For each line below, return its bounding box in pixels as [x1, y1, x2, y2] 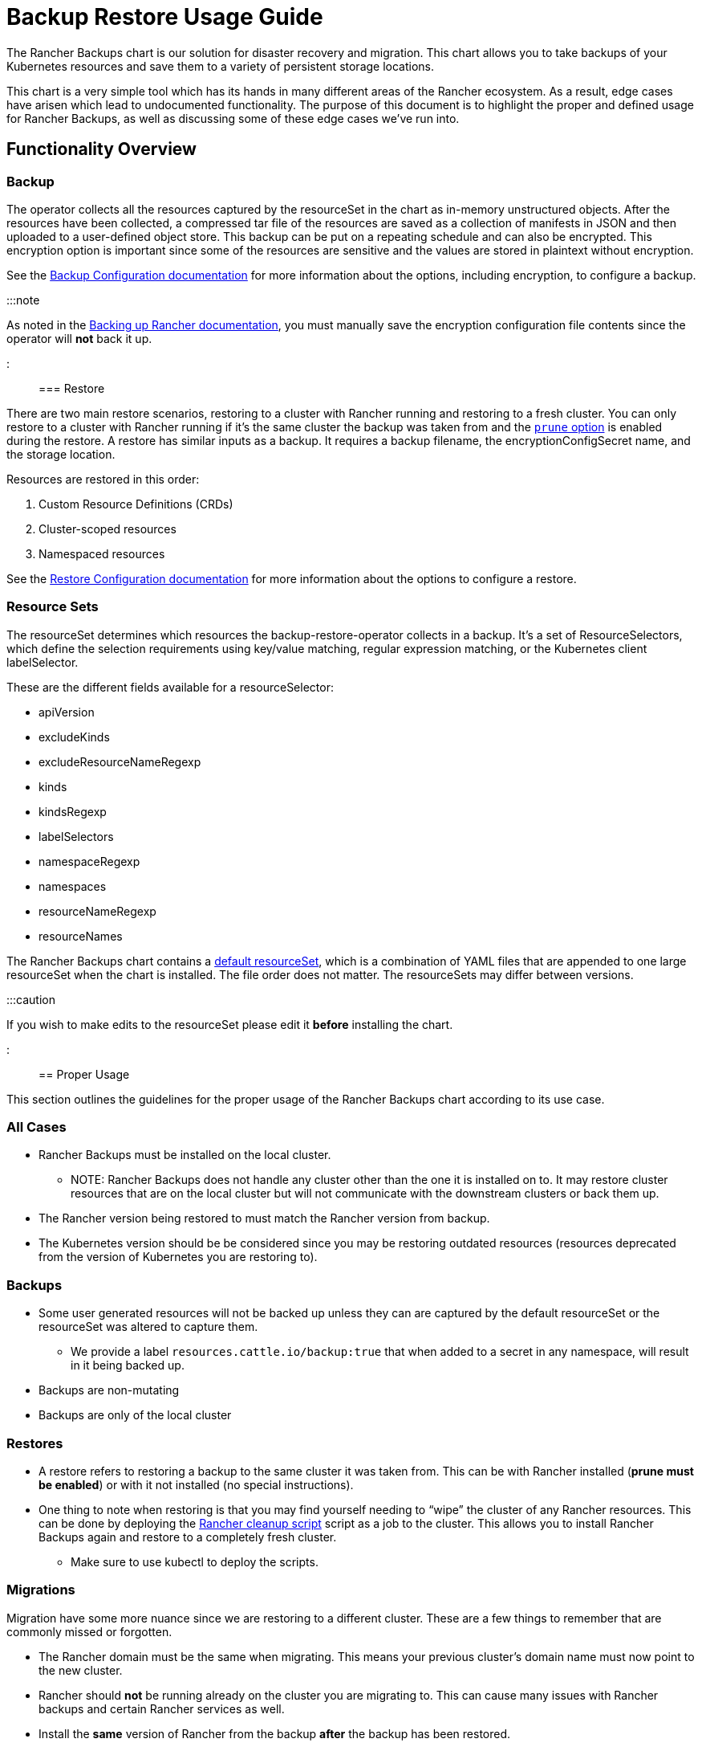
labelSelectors [39, 829, 114, 843]
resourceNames [39, 929, 123, 943]
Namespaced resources [39, 546, 165, 561]
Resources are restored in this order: [6, 471, 200, 486]
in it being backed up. [71, 1358, 185, 1373]
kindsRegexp [39, 804, 107, 818]
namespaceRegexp [39, 854, 140, 868]
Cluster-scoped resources [39, 521, 177, 536]
